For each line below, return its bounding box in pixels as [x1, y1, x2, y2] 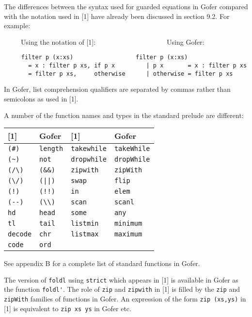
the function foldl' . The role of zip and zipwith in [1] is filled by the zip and [4, 284, 240, 294]
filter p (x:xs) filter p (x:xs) [21, 54, 188, 61]
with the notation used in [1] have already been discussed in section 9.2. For [4, 11, 230, 21]
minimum [114, 219, 142, 228]
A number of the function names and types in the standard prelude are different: [4, 110, 244, 120]
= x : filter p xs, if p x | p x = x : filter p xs [28, 62, 247, 69]
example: [4, 20, 31, 31]
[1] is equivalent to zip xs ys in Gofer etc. [4, 303, 131, 313]
